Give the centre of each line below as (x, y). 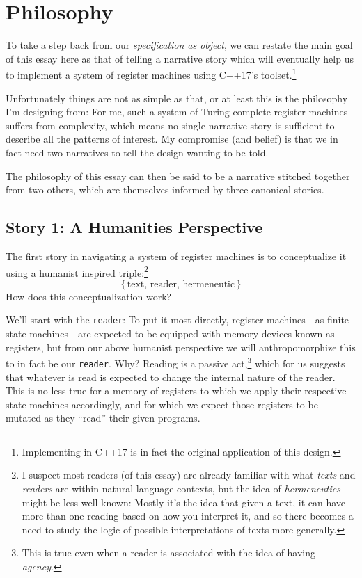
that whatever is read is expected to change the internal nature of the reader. (171, 377)
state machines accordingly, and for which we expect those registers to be (162, 404)
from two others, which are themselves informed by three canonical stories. (165, 190)
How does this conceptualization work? (89, 296)
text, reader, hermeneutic (181, 284)
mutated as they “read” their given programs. (103, 418)
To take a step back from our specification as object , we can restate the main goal (179, 45)
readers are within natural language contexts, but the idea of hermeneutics (181, 489)
